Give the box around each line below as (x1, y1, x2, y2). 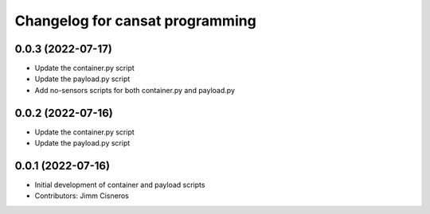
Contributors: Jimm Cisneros (34, 191, 129, 200)
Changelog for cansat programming (14, 12, 256, 29)
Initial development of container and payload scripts (34, 180, 205, 190)
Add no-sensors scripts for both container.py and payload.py (34, 85, 235, 95)
